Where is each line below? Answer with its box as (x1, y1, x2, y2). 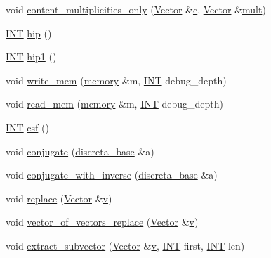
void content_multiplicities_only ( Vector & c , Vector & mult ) (6, 2, 266, 16)
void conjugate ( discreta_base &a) (6, 143, 154, 158)
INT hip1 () (6, 49, 57, 64)
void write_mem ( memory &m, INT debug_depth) (6, 72, 227, 87)
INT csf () (6, 120, 49, 134)
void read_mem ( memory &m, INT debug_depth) (6, 96, 224, 111)
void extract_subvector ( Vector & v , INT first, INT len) (6, 238, 245, 252)
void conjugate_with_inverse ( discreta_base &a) (6, 167, 218, 182)
